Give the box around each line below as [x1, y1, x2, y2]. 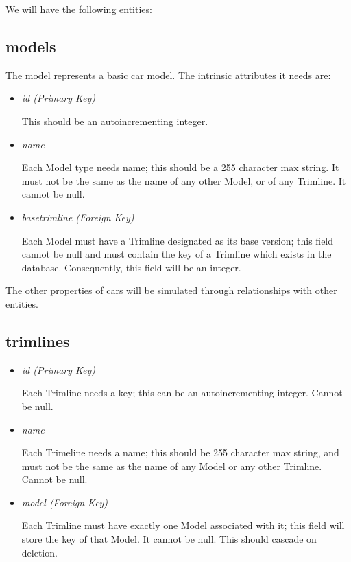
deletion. [21, 545, 58, 559]
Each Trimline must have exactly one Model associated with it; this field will [21, 518, 345, 532]
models [5, 35, 56, 56]
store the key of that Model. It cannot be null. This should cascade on [21, 532, 317, 546]
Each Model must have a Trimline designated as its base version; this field [21, 233, 334, 247]
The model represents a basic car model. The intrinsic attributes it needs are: [5, 67, 331, 82]
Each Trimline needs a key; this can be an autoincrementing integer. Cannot [21, 385, 343, 400]
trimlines [5, 330, 70, 351]
